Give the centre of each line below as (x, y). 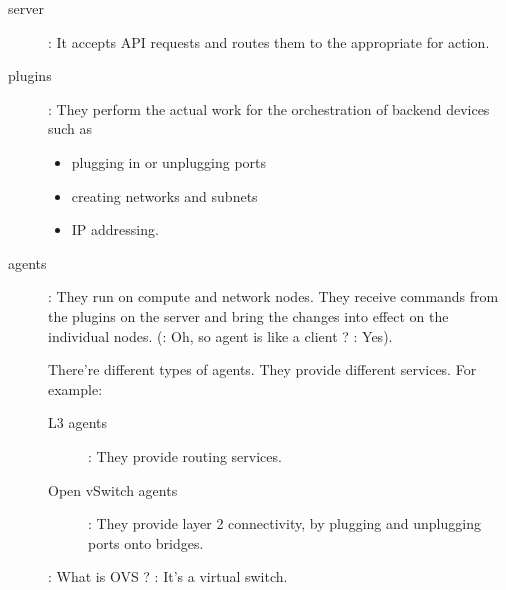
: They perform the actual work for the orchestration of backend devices (269, 108)
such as (70, 128)
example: (75, 388)
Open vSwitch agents (113, 489)
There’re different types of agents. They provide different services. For (262, 369)
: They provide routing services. (185, 455)
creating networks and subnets (164, 195)
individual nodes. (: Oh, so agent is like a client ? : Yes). (220, 335)
